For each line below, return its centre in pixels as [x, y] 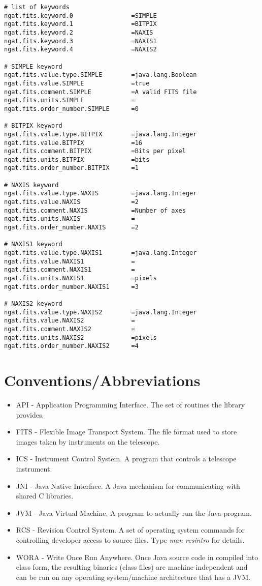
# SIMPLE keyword [33, 66]
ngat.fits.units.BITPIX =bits [77, 159]
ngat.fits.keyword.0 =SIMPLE [80, 16]
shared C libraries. [45, 496]
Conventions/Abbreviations [102, 380]
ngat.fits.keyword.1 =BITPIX [80, 24]
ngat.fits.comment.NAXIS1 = [70, 270]
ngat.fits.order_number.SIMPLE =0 [71, 109]
